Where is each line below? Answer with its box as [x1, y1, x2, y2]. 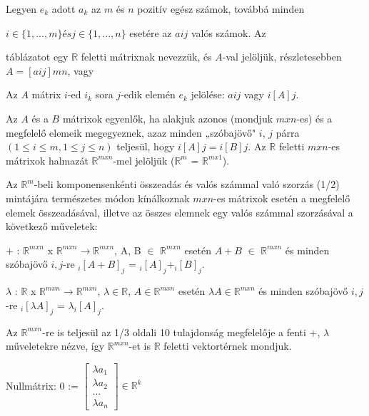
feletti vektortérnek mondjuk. [163, 338, 292, 353]
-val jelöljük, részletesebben [222, 49, 342, 64]
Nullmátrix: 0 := [6, 378, 79, 392]
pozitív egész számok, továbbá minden [137, 1, 305, 16]
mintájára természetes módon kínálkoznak [6, 190, 190, 205]
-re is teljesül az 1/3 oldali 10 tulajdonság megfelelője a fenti [42, 324, 306, 339]
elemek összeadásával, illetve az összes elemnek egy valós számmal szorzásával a [6, 204, 353, 219]
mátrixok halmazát [6, 152, 89, 167]
